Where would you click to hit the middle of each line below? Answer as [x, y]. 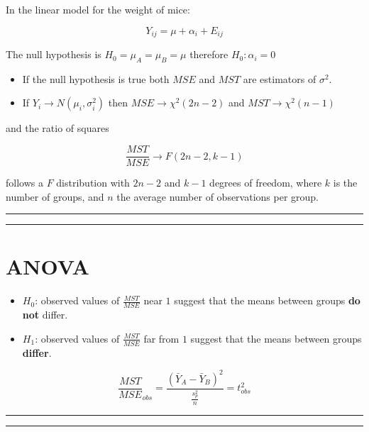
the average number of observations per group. [217, 196]
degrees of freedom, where [266, 183]
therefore [209, 54]
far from [161, 338]
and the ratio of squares [57, 128]
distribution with [93, 183]
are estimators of [280, 78]
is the [345, 183]
